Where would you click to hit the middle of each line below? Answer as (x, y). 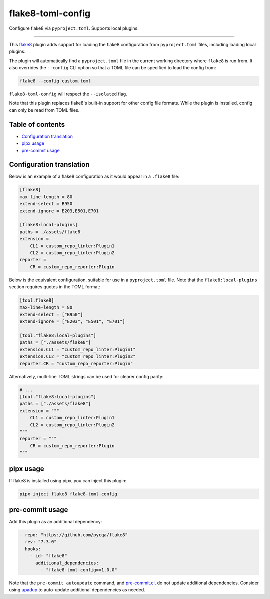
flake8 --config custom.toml (55, 81)
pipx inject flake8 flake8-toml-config (68, 494)
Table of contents (37, 124)
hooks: (33, 549)
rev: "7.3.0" (41, 542)
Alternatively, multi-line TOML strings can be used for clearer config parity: (86, 376)
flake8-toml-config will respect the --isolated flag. (68, 94)
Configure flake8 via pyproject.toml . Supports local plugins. (74, 28)
